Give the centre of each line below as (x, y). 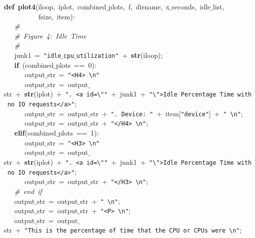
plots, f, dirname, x (139, 6)
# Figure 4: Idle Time (51, 35)
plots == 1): (79, 133)
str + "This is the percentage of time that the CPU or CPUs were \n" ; (123, 230)
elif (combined (35, 133)
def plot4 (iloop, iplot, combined (55, 6)
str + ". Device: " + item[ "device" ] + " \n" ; (167, 113)
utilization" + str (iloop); (119, 55)
